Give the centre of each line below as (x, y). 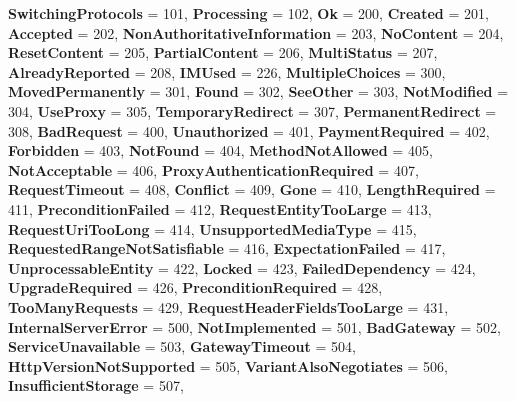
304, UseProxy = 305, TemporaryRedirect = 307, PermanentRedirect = (252, 110)
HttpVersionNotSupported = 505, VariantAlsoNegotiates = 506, (228, 365)
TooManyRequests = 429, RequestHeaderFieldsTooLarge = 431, (228, 306)
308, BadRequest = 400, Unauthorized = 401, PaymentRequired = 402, (249, 130)
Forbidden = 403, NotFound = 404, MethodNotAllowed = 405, (220, 150)
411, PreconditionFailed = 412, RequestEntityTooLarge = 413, (220, 208)
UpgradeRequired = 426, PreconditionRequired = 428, (195, 287)
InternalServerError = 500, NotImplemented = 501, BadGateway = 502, (254, 326)
